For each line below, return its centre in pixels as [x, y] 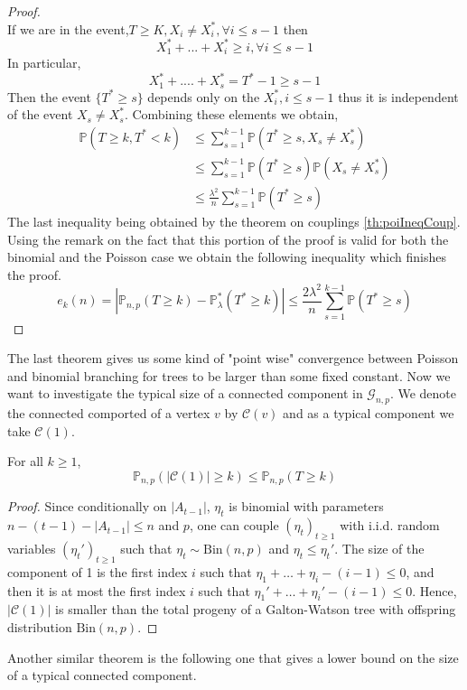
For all [25, 461]
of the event [40, 114]
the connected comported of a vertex [109, 413]
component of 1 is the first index [98, 571]
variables [32, 549]
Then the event [49, 96]
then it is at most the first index [97, 590]
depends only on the [204, 96]
